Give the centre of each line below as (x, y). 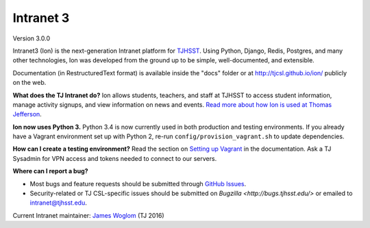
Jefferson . (27, 114)
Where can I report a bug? (50, 171)
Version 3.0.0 (32, 38)
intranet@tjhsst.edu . (58, 203)
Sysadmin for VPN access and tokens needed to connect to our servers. (115, 158)
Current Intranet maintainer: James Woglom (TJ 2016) (88, 215)
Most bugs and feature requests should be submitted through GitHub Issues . (138, 183)
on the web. (29, 83)
